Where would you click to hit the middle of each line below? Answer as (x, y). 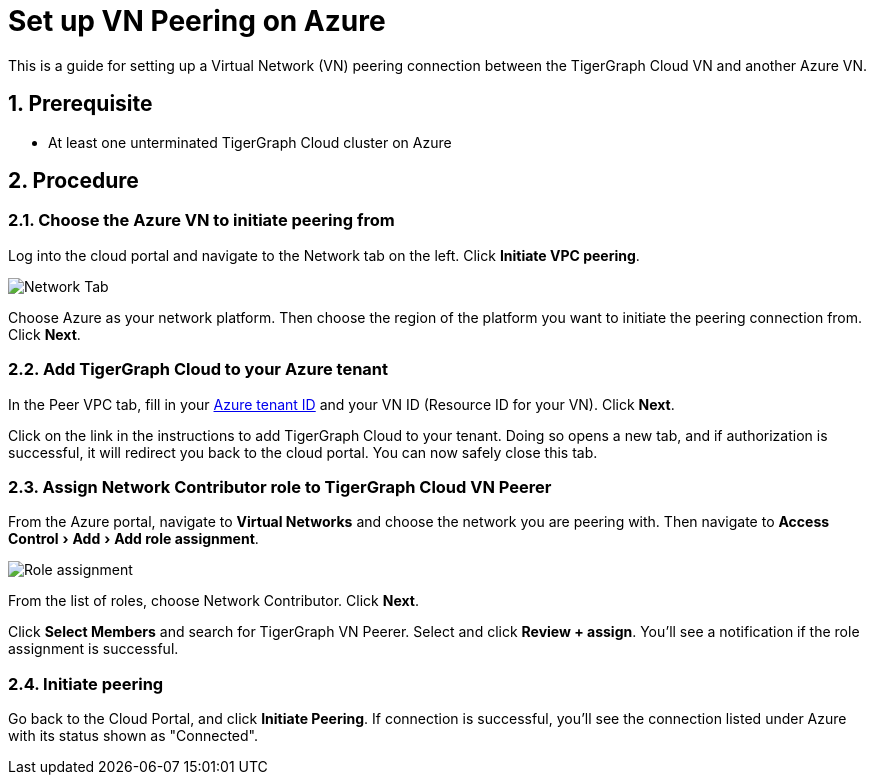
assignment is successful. (93, 649)
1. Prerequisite (80, 104)
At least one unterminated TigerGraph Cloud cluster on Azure (250, 142)
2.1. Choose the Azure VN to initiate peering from (201, 220)
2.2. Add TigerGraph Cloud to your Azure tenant (198, 369)
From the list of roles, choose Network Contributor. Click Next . (213, 601)
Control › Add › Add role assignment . (133, 539)
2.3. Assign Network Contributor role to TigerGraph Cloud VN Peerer (280, 486)
